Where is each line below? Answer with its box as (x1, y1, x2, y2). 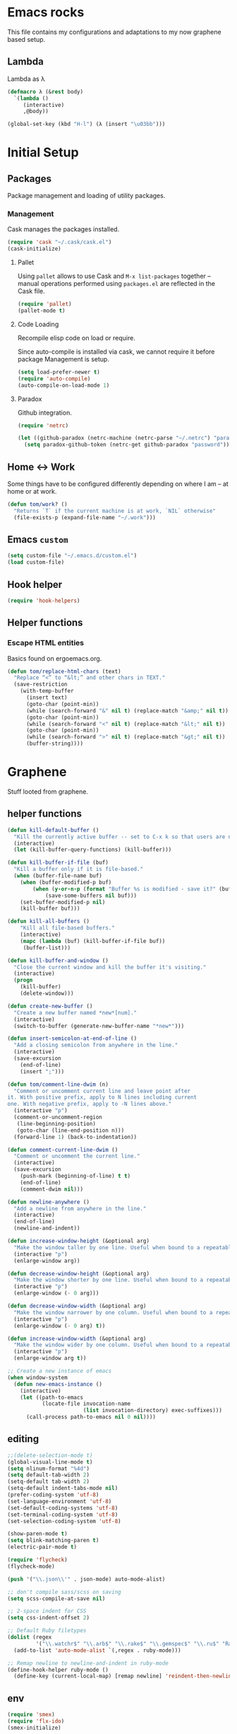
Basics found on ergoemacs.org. (7, 654, 102, 662)
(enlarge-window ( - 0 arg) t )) (13, 1322, 106, 1329)
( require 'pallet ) (17, 301, 72, 308)
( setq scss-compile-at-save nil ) (7, 1595, 106, 1602)
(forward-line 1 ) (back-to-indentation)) (13, 1133, 138, 1140)
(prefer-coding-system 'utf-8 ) (7, 1491, 99, 1498)
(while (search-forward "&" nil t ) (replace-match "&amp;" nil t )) (25, 707, 229, 715)
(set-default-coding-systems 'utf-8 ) (7, 1504, 119, 1511)
